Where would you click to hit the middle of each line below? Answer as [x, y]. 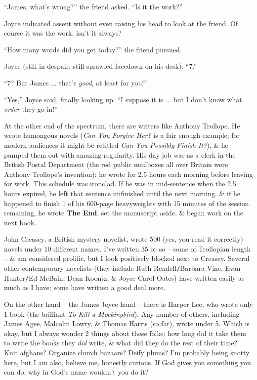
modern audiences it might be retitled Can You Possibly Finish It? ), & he [116, 145]
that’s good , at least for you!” [103, 82]
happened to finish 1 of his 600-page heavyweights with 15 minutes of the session [127, 203]
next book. [20, 222]
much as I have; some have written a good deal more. [85, 287]
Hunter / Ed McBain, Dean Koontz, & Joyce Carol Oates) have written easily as [124, 277]
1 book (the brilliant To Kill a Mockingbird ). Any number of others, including [122, 314]
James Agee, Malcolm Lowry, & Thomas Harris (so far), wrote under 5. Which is [127, 323]
